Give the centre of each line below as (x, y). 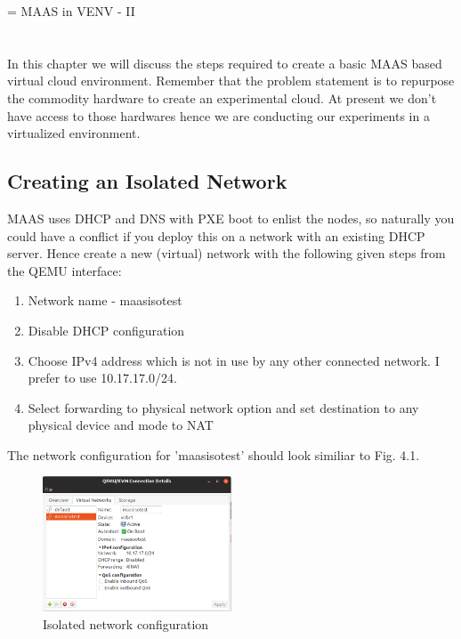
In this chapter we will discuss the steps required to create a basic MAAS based (225, 63)
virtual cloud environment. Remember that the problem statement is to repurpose (231, 81)
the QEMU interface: (65, 270)
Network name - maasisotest (105, 300)
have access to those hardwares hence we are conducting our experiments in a (218, 115)
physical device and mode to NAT (121, 425)
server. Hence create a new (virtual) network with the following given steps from (226, 253)
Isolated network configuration (126, 624)
